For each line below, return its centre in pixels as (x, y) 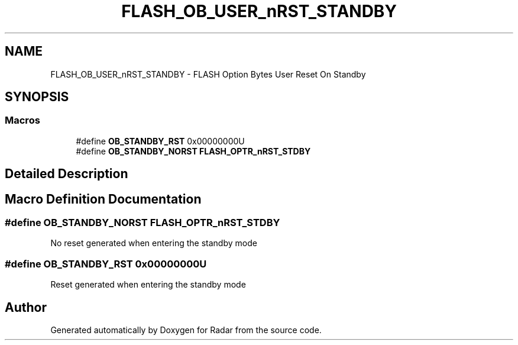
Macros (22, 120)
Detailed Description (67, 174)
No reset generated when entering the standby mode (154, 243)
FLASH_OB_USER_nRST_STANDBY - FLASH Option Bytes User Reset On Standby (208, 74)
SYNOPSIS (37, 97)
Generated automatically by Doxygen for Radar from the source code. (186, 330)
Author (26, 307)
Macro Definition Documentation (103, 199)
